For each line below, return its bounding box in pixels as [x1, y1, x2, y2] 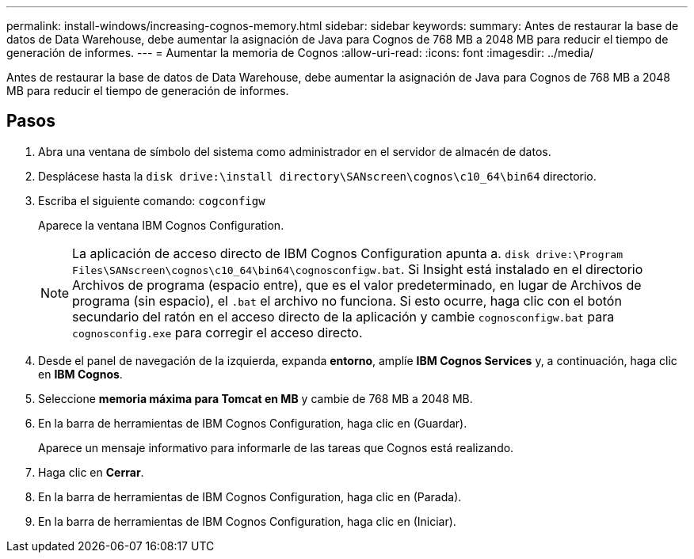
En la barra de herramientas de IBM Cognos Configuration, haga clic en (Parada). [38, 489, 462, 504]
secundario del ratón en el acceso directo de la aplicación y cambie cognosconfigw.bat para [72, 308, 615, 325]
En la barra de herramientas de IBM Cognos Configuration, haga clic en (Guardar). [38, 416, 467, 430]
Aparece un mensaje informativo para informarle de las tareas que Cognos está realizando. [38, 440, 514, 454]
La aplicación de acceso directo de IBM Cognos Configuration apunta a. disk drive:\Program [72, 245, 623, 261]
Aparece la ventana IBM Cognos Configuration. [38, 218, 284, 232]
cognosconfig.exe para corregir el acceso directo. [72, 324, 363, 340]
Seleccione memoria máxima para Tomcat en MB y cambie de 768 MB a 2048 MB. [38, 391, 473, 405]
